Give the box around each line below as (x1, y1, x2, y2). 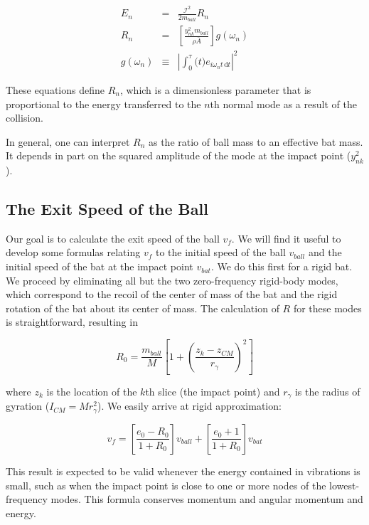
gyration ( (6, 398, 50, 413)
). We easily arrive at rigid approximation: (97, 398, 282, 413)
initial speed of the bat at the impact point (6, 259, 193, 274)
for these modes (293, 300, 362, 315)
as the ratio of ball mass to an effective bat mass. (148, 134, 363, 149)
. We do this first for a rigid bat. (210, 259, 353, 274)
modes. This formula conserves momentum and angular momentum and (50, 492, 363, 507)
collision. (6, 110, 43, 125)
